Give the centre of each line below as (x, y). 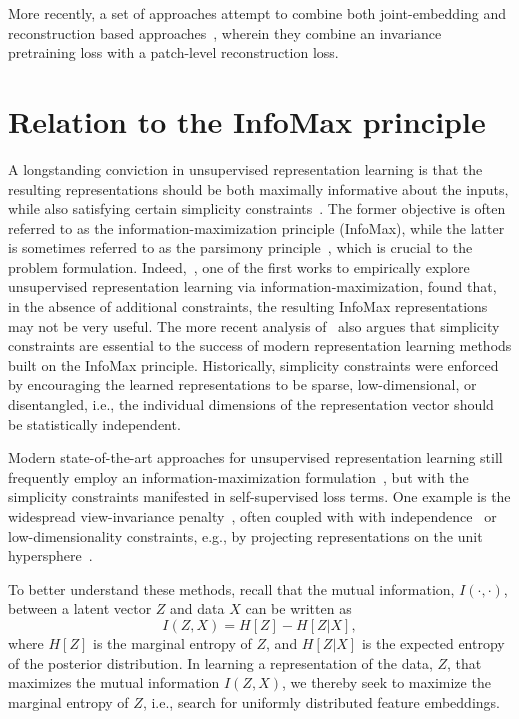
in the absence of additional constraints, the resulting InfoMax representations (248, 306)
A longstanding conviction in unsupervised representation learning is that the (245, 168)
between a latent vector (80, 608)
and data (197, 608)
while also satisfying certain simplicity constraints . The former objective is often (257, 208)
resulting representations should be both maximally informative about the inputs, (258, 188)
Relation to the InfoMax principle (247, 120)
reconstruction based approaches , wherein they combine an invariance (225, 32)
